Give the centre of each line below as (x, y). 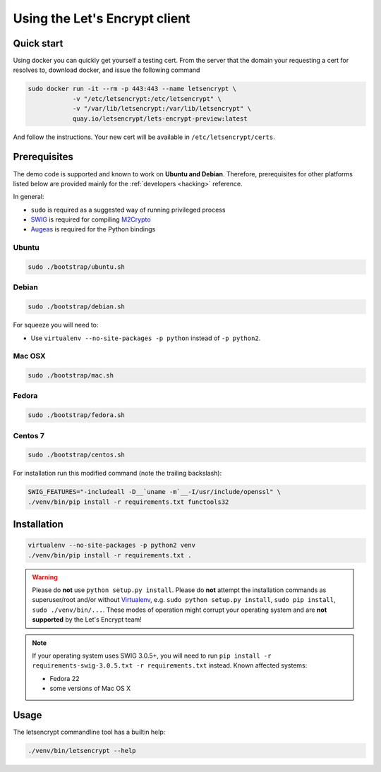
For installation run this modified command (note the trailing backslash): (117, 474)
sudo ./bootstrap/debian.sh (76, 307)
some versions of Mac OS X (90, 689)
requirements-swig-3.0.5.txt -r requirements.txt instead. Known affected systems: (170, 665)
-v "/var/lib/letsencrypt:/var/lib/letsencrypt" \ (162, 109)
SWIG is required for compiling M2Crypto (91, 219)
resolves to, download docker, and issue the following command (107, 70)
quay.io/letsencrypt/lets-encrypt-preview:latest (160, 119)
